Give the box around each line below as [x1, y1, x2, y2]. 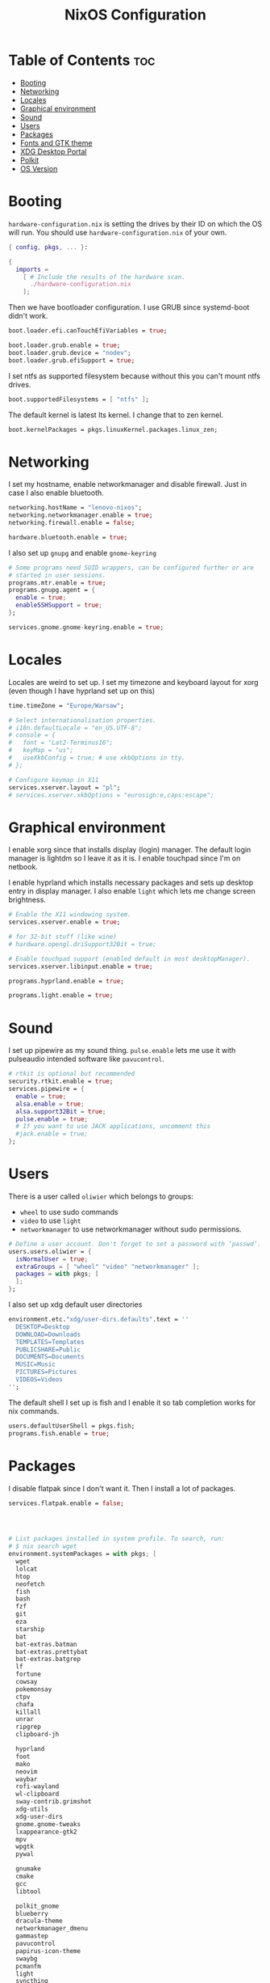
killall [15, 1708, 42, 1716]
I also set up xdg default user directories [8, 1300, 143, 1309]
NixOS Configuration [64, 6, 207, 24]
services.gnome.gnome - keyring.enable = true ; [8, 623, 164, 632]
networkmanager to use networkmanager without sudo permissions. [19, 1224, 242, 1234]
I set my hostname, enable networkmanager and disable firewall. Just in [8, 480, 247, 489]
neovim [15, 1767, 38, 1776]
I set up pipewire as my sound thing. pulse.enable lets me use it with [8, 1046, 236, 1055]
